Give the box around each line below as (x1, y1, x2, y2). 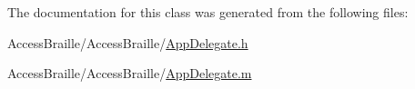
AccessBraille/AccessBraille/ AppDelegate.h (7, 33, 248, 52)
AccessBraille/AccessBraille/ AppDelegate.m (7, 64, 252, 83)
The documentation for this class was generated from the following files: (7, 3, 409, 21)
